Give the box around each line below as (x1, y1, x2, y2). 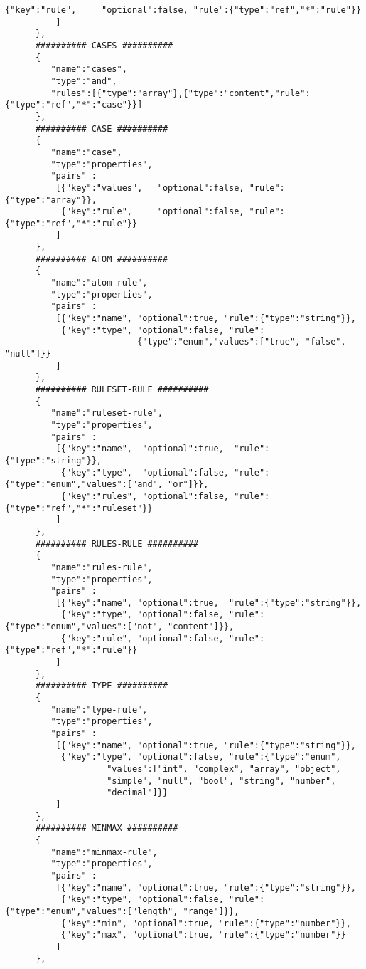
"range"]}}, (183, 906, 239, 916)
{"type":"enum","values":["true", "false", (137, 337, 346, 347)
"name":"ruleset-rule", (50, 408, 163, 419)
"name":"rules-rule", (50, 562, 153, 572)
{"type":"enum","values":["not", (5, 622, 163, 632)
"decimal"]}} (107, 787, 168, 798)
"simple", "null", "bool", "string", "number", (107, 775, 336, 786)
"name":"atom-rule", (50, 278, 148, 288)
